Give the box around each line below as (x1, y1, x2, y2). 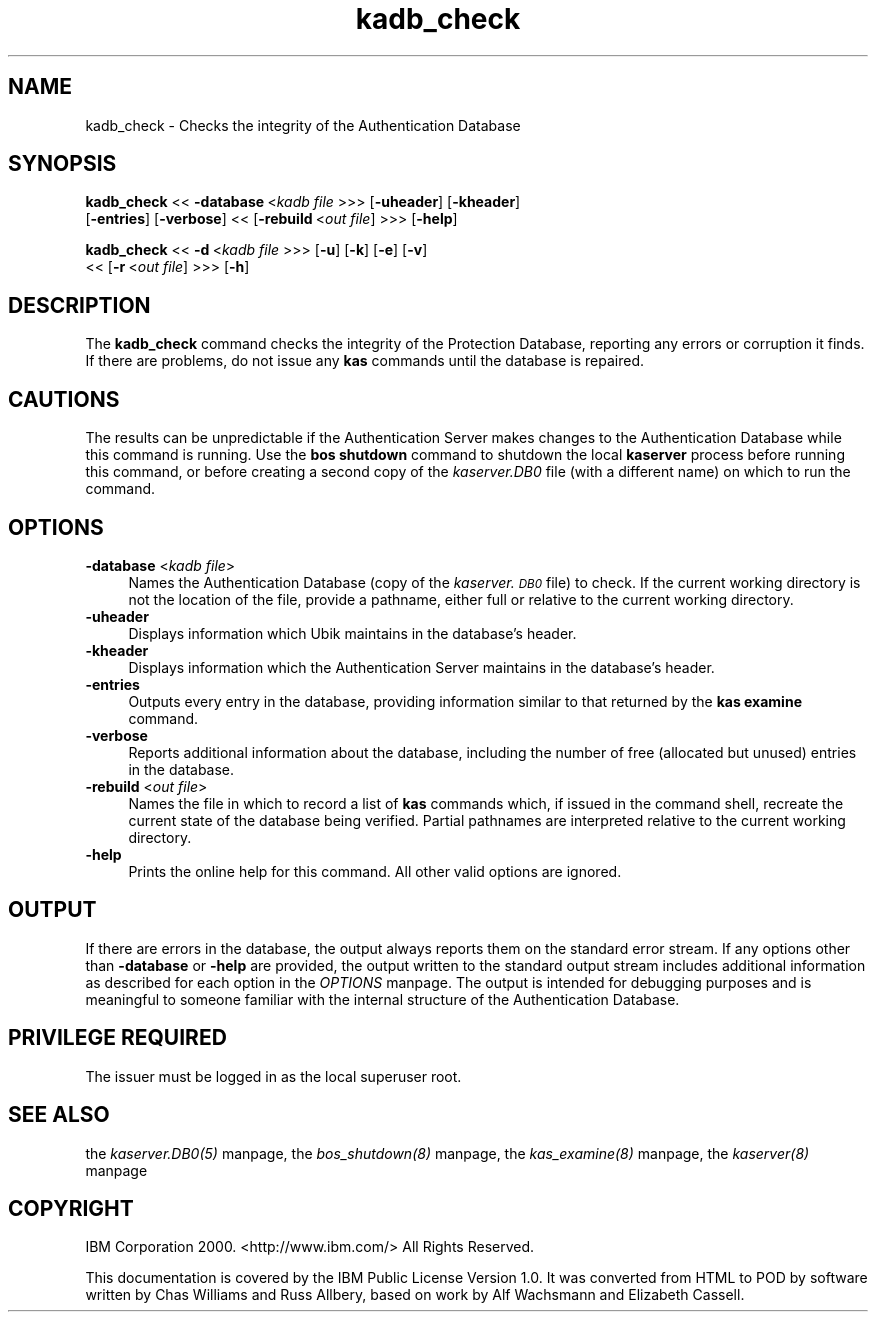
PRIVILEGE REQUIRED (8, 1025, 227, 1051)
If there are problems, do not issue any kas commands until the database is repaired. (85, 352, 645, 370)
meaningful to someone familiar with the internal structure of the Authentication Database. (85, 990, 680, 1008)
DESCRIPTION (8, 292, 151, 318)
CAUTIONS (8, 386, 120, 412)
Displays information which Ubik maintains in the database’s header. (128, 624, 577, 642)
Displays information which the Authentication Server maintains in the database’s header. (128, 658, 715, 676)
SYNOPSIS (8, 151, 117, 177)
